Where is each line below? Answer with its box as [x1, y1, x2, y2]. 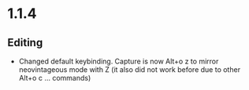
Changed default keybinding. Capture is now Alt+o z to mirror [18, 56, 219, 66]
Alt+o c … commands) [18, 74, 91, 82]
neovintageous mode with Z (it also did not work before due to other [18, 65, 241, 74]
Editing [7, 36, 43, 49]
